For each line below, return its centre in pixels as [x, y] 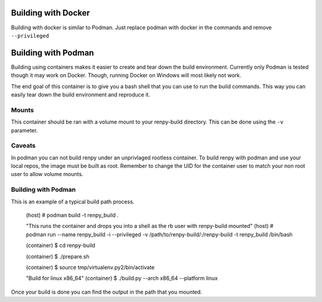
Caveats [23, 146]
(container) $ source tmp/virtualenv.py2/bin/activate [90, 267]
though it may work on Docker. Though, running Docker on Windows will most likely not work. [126, 75]
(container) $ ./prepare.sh [58, 256]
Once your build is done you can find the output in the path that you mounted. [106, 292]
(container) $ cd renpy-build [61, 245]
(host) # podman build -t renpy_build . [72, 215]
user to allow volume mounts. [47, 174]
